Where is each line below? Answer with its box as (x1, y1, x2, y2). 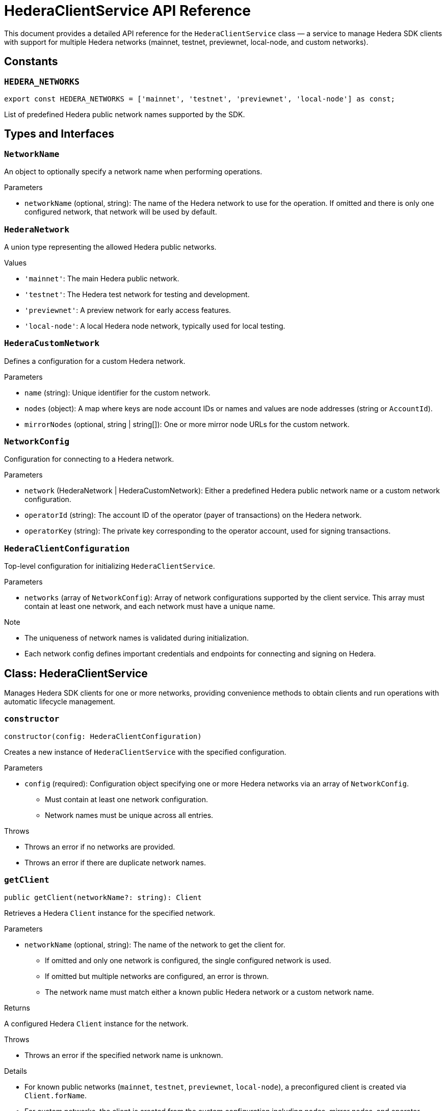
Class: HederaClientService (4, 667, 148, 680)
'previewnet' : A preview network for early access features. (24, 305, 231, 314)
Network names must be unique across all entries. (45, 810, 214, 819)
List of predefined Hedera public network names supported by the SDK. (4, 110, 245, 119)
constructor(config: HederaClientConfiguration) (4, 732, 202, 740)
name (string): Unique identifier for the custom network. (24, 388, 211, 397)
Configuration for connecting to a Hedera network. (4, 455, 174, 464)
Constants (4, 55, 58, 68)
